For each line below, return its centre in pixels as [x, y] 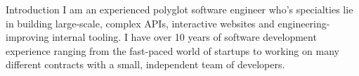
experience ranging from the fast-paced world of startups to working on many [172, 50]
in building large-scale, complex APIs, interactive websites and [140, 23]
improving [27, 37]
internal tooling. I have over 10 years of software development [184, 37]
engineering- [304, 23]
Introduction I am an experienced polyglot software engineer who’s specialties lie [179, 9]
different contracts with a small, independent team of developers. [145, 64]
